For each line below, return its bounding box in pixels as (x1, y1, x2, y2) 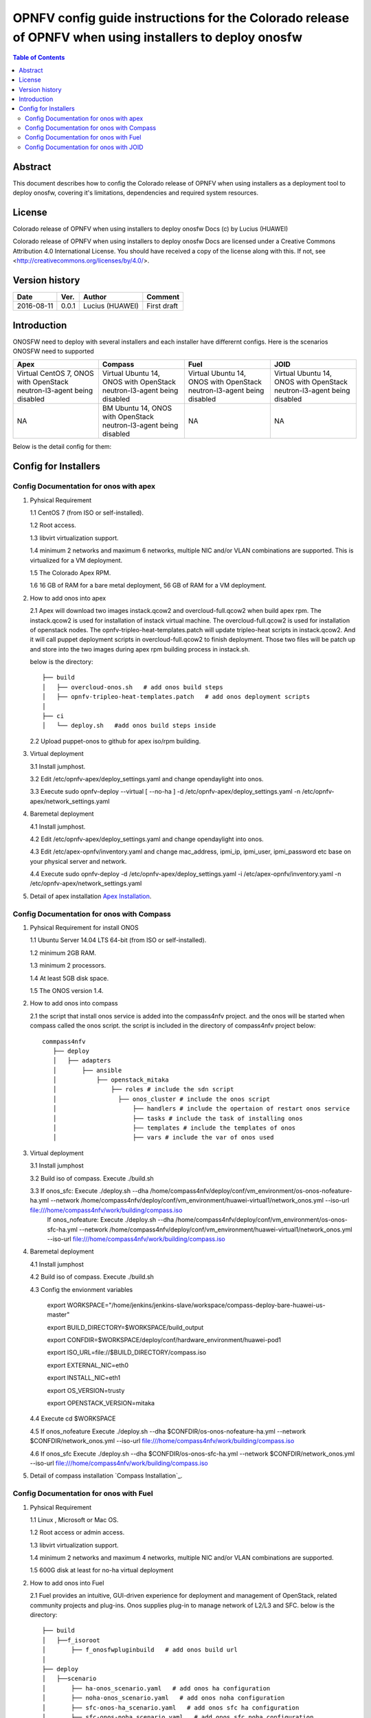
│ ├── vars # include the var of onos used (52, 1134, 274, 1141)
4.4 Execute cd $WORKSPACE (30, 1414, 116, 1423)
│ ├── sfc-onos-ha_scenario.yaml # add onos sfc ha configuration (42, 1704, 300, 1711)
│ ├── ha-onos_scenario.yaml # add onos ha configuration (42, 1684, 271, 1692)
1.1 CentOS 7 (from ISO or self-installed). (30, 509, 144, 517)
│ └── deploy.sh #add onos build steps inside (42, 722, 216, 730)
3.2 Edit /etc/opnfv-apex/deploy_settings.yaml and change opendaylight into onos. (30, 774, 264, 783)
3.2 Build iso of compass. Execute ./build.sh (30, 1174, 154, 1182)
